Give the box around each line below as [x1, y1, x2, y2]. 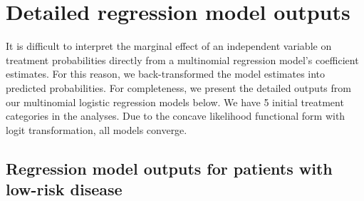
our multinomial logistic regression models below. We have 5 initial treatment [6, 94, 344, 109]
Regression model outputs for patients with [6, 157, 333, 179]
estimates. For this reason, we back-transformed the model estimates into [6, 66, 326, 81]
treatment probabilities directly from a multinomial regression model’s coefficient [6, 52, 359, 67]
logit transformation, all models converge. [6, 122, 187, 137]
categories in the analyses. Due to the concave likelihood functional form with [6, 108, 345, 123]
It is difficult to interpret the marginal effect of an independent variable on [6, 38, 332, 53]
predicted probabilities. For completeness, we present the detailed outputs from [6, 80, 351, 95]
